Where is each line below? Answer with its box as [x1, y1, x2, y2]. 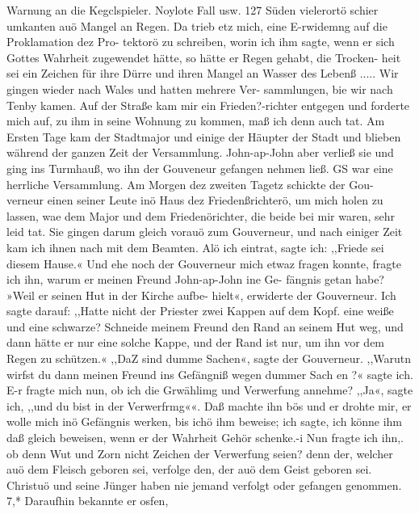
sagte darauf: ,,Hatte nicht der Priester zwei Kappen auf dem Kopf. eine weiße [6, 302, 394, 319]
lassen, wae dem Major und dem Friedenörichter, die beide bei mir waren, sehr [6, 207, 395, 224]
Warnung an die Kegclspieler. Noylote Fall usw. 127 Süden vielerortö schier [6, 2, 379, 18]
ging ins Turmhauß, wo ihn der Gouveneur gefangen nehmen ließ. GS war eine [6, 159, 393, 176]
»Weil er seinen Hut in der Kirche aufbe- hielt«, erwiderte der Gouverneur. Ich [6, 286, 396, 303]
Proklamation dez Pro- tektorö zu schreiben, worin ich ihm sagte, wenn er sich [6, 33, 395, 50]
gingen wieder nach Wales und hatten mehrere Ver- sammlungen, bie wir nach [6, 80, 393, 97]
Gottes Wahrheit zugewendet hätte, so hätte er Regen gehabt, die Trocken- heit [6, 48, 401, 65]
